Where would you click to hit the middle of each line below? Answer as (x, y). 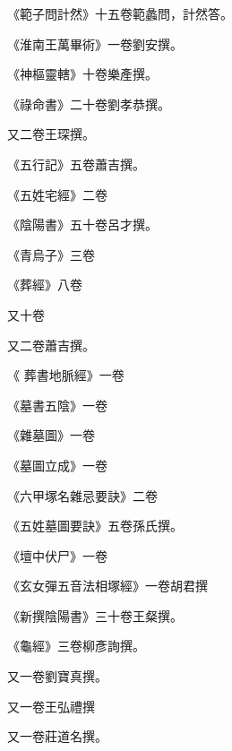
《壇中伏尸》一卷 (57, 555)
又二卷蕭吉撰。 (51, 345)
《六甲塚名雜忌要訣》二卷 (82, 495)
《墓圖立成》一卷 (57, 465)
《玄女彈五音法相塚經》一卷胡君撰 (107, 586)
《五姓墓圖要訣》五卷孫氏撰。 (95, 526)
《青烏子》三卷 (51, 254)
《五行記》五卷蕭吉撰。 (76, 164)
